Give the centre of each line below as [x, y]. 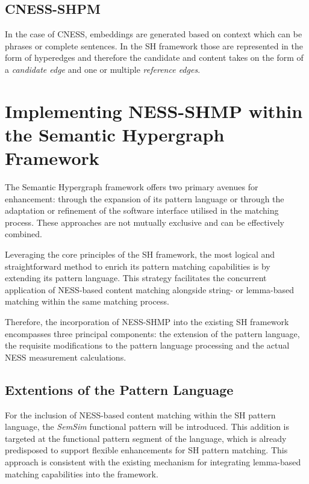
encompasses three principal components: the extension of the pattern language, [152, 333]
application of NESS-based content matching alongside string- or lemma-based [150, 289]
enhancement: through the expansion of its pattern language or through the [145, 198]
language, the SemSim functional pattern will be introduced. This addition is [147, 427]
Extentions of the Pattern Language [119, 389]
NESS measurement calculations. [66, 357]
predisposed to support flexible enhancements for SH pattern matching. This [146, 450]
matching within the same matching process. [87, 301]
